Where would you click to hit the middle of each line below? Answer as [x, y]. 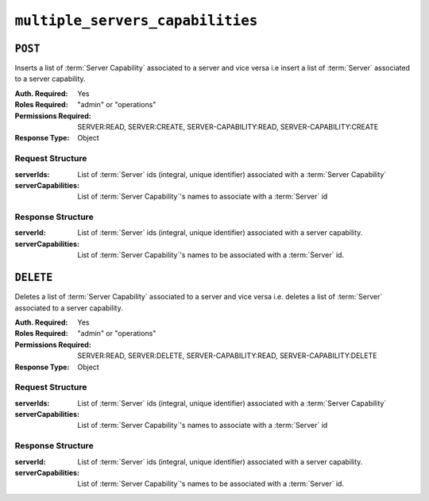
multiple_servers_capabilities [136, 21]
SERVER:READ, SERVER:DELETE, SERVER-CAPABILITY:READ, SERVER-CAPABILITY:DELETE [227, 356]
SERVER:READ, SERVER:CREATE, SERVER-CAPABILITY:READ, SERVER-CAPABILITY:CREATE [228, 127]
